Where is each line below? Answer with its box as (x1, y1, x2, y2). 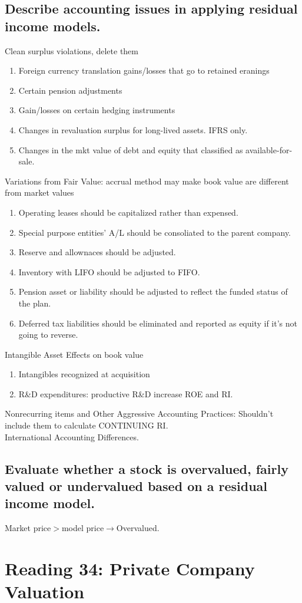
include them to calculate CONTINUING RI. (5, 419, 168, 431)
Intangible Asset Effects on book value (5, 348, 144, 360)
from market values (5, 186, 74, 199)
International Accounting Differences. (5, 430, 139, 443)
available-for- (245, 143, 293, 156)
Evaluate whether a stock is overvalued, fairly (5, 459, 288, 477)
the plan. (18, 296, 51, 309)
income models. (5, 17, 101, 35)
